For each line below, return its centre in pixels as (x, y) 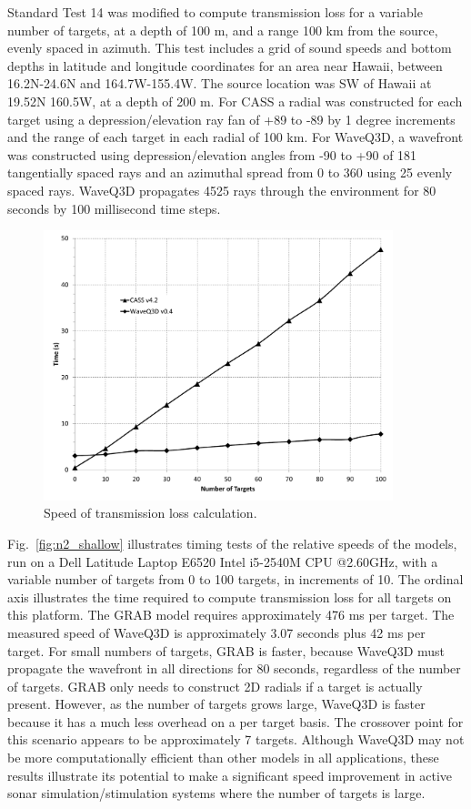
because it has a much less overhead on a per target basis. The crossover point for (235, 721)
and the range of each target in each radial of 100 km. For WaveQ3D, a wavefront (235, 137)
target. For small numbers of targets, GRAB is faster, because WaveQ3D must (226, 650)
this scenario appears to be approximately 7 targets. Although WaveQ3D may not (236, 739)
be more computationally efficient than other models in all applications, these (223, 758)
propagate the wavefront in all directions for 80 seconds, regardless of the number (234, 668)
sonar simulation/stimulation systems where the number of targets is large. (216, 793)
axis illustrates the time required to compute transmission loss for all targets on (230, 597)
